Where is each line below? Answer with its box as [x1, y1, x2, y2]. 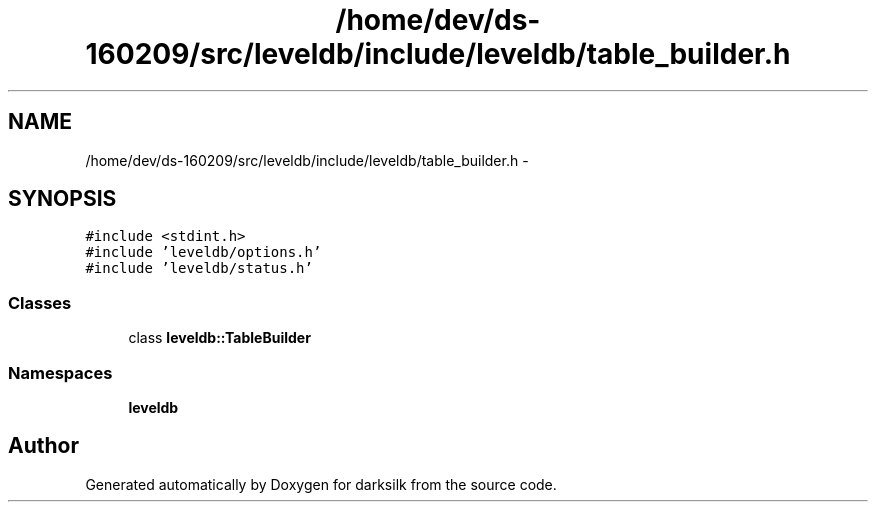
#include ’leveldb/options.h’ [85, 244, 322, 261]
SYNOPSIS [8, 186, 117, 212]
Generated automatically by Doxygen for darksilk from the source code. [85, 475, 557, 493]
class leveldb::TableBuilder [128, 329, 311, 347]
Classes [8, 292, 72, 313]
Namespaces [8, 362, 113, 383]
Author [8, 433, 79, 459]
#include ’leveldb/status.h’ [85, 260, 313, 277]
